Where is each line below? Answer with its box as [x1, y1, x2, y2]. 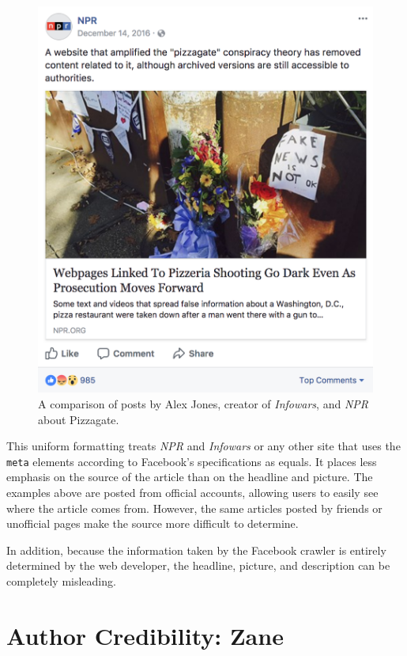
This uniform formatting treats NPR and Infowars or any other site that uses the [6, 438, 401, 454]
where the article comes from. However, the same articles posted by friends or [6, 499, 383, 516]
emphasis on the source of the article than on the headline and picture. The [6, 468, 373, 485]
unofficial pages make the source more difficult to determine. [6, 515, 299, 532]
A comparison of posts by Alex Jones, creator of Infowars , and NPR [38, 395, 368, 411]
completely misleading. [6, 572, 116, 589]
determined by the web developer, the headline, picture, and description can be [6, 557, 390, 574]
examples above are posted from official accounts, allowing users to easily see [6, 484, 379, 500]
